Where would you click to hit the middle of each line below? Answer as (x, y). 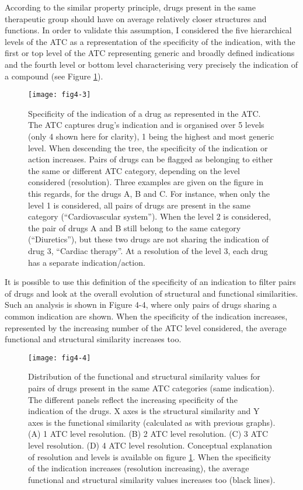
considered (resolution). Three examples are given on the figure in (146, 182)
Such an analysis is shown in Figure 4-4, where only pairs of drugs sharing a (141, 305)
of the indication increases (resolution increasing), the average (139, 468)
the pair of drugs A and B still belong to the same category (135, 227)
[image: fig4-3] (60, 95)
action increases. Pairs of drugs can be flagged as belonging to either (151, 159)
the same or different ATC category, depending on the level (134, 170)
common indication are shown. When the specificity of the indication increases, (146, 316)
